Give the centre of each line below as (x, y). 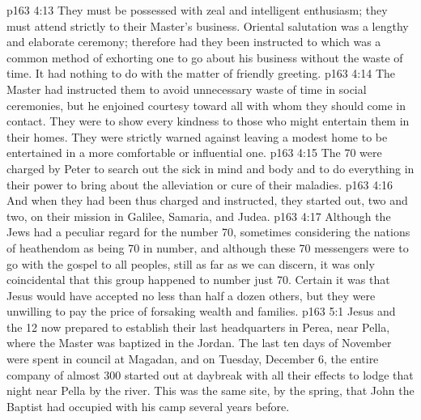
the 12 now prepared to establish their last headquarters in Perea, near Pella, (198, 327)
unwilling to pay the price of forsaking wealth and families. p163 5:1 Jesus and (201, 311)
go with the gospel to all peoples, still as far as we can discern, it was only (191, 263)
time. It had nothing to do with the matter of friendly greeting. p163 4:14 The (201, 73)
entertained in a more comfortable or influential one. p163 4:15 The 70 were (194, 153)
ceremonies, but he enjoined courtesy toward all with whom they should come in (206, 105)
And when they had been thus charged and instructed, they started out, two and (207, 200)
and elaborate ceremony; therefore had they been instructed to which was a (194, 42)
